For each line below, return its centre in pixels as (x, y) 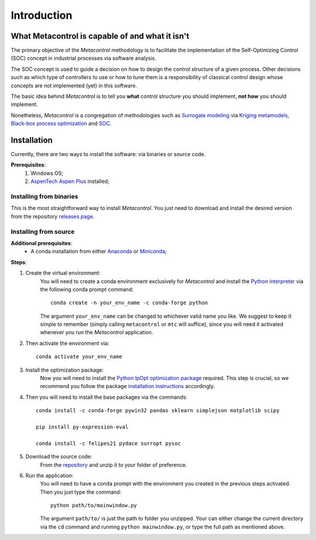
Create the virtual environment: (63, 273)
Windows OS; (47, 173)
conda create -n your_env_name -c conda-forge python (129, 303)
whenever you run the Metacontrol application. (97, 332)
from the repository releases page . (53, 216)
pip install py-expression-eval (82, 427)
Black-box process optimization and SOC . (61, 124)
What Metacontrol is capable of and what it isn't (100, 36)
